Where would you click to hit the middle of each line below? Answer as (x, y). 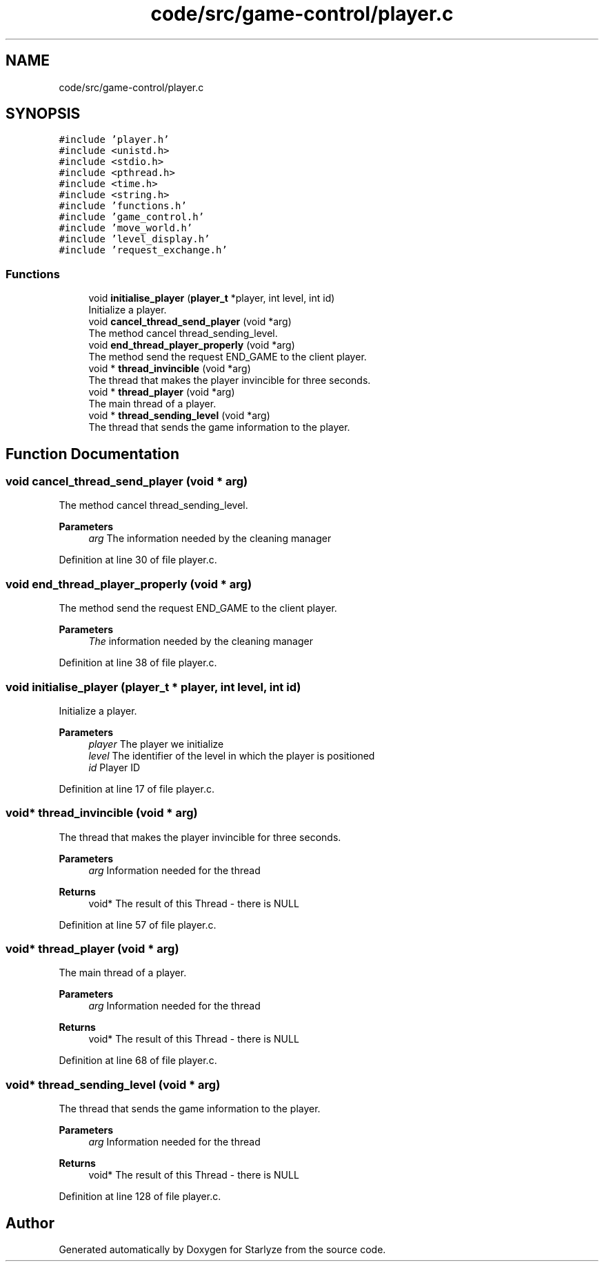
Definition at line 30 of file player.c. (138, 560)
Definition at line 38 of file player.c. (138, 663)
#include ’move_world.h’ (126, 228)
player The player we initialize (156, 744)
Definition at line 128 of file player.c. (140, 1197)
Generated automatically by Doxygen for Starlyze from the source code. (222, 1249)
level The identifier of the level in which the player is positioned (232, 755)
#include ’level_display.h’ (134, 239)
